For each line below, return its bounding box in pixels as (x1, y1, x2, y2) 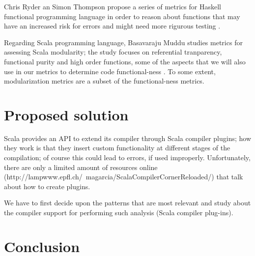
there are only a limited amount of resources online (4, 162, 158, 172)
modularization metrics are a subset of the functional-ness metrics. (4, 76, 204, 86)
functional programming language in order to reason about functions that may (4, 11, 240, 21)
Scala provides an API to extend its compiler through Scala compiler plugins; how (4, 133, 252, 143)
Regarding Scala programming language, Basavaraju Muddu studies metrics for (4, 37, 243, 47)
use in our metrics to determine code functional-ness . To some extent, (4, 66, 216, 76)
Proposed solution (4, 104, 129, 124)
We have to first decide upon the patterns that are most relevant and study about (4, 198, 251, 208)
